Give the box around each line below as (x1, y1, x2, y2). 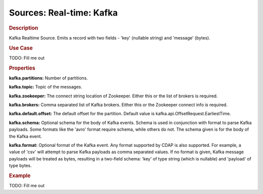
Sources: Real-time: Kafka (9, 7, 118, 18)
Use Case (9, 44, 33, 51)
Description (9, 24, 38, 31)
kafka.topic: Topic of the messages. (9, 84, 82, 90)
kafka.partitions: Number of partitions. (9, 75, 88, 81)
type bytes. (9, 163, 32, 169)
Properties (9, 65, 36, 71)
